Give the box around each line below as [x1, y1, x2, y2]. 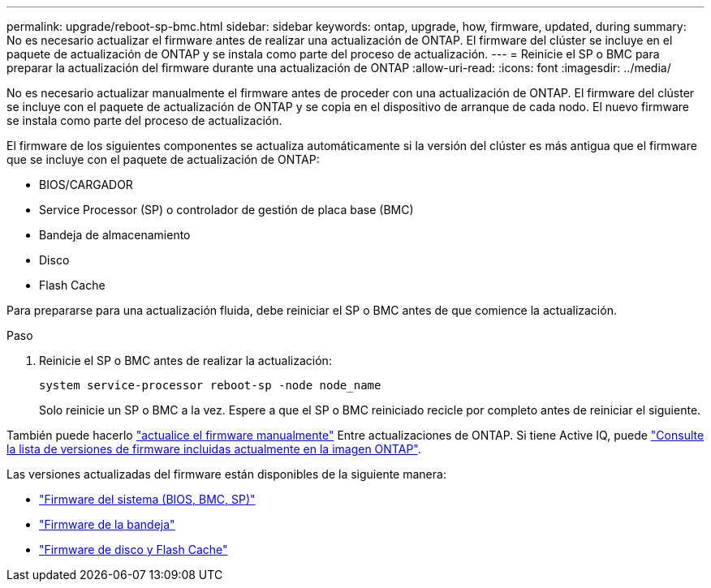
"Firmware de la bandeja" [39, 517, 175, 531]
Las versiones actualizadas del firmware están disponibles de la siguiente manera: [6, 467, 446, 481]
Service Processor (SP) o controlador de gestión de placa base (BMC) [39, 203, 414, 217]
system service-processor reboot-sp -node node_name [39, 379, 381, 392]
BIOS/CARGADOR [39, 178, 133, 191]
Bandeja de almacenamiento [39, 228, 191, 242]
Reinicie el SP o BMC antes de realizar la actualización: [39, 354, 332, 367]
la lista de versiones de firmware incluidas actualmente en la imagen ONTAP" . [6, 442, 421, 456]
